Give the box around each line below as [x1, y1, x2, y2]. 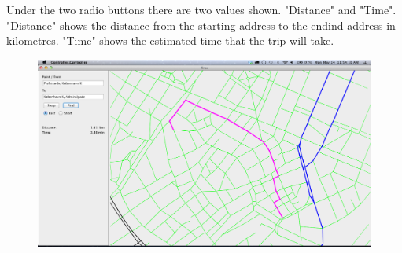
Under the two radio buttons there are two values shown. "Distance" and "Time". [6, 2, 396, 17]
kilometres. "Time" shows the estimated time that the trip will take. [6, 32, 334, 49]
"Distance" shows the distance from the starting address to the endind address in [6, 16, 396, 33]
